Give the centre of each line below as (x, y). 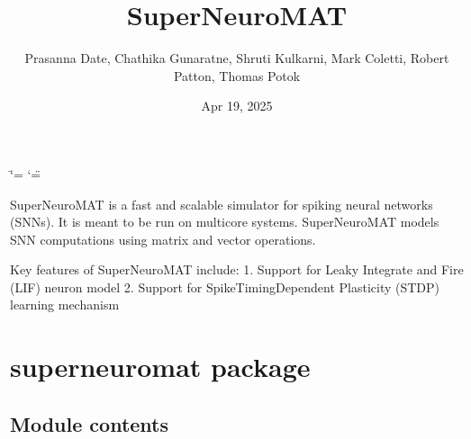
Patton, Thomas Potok (237, 75)
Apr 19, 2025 (237, 106)
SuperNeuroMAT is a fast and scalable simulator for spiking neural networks (222, 204)
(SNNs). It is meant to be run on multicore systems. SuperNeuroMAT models (225, 222)
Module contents (90, 423)
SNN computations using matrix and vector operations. (163, 239)
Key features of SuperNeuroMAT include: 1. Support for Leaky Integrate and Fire (237, 269)
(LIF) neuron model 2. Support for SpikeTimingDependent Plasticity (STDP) (225, 287)
